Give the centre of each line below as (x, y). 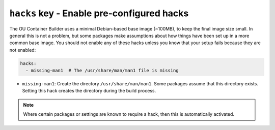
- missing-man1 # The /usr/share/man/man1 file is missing (102, 71)
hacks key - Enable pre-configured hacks (99, 13)
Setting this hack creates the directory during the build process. (89, 91)
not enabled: (23, 50)
